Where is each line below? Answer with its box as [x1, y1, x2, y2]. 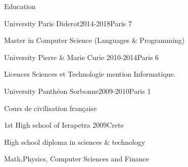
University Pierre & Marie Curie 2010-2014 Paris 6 [4, 51, 159, 62]
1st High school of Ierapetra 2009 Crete [4, 120, 124, 130]
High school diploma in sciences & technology [4, 136, 146, 147]
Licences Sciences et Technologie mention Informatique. [4, 69, 176, 79]
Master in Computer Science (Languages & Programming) [4, 35, 185, 45]
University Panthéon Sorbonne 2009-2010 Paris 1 [4, 85, 151, 96]
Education [4, 1, 36, 11]
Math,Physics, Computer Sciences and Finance [4, 153, 149, 164]
